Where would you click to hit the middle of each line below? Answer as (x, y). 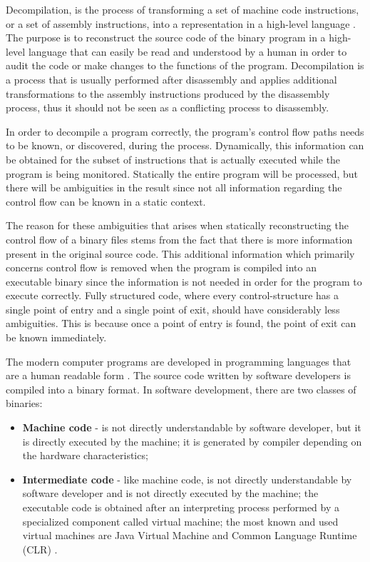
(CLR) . (40, 549)
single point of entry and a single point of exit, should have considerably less (173, 309)
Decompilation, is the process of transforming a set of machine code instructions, (183, 9)
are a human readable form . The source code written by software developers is (178, 375)
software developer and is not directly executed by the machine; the (170, 493)
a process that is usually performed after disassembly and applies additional (171, 79)
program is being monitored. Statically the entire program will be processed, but (182, 173)
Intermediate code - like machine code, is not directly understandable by (187, 479)
